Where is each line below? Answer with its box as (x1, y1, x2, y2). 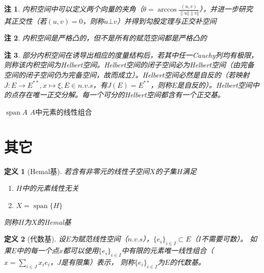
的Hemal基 (37, 216, 71, 227)
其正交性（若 (4, 15, 47, 26)
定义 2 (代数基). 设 (4, 233, 66, 244)
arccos (158, 6, 177, 14)
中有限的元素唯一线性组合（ (121, 245, 214, 256)
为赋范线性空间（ (70, 233, 128, 244)
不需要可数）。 (201, 233, 247, 244)
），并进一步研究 (199, 4, 253, 14)
